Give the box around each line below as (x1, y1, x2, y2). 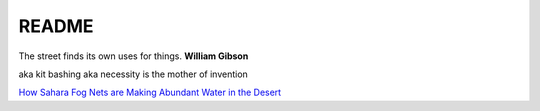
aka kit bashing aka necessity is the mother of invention (18, 68, 249, 80)
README (18, 15, 94, 37)
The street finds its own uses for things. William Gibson (18, 50, 249, 62)
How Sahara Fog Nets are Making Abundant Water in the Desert (18, 86, 282, 99)
